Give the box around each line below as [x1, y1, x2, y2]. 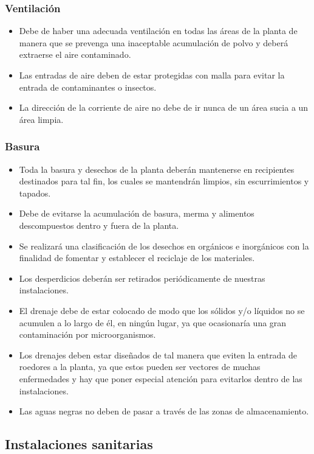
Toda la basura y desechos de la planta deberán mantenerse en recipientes [19, 162, 295, 175]
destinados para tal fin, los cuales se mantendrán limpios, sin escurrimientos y [19, 175, 309, 187]
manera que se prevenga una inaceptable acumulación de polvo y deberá [19, 36, 288, 49]
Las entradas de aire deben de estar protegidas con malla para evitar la [19, 69, 285, 81]
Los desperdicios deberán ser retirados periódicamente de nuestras [19, 271, 265, 284]
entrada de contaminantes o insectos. [19, 80, 157, 93]
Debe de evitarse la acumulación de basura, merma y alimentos [19, 207, 254, 220]
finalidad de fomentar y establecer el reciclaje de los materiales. [19, 251, 255, 264]
